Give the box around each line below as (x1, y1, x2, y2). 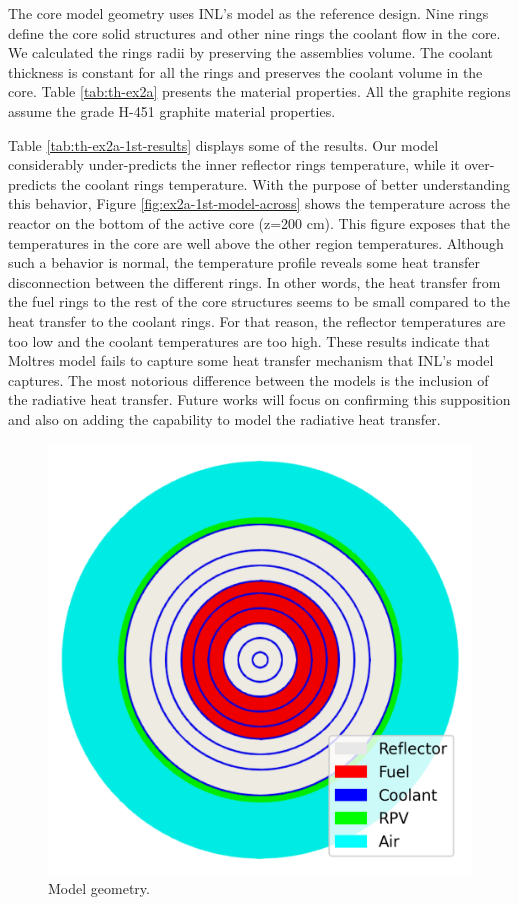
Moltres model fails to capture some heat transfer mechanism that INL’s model (8, 350, 494, 371)
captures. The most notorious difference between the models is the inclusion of (8, 369, 489, 390)
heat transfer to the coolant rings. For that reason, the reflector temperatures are (8, 310, 506, 331)
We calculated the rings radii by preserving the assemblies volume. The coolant (8, 42, 494, 63)
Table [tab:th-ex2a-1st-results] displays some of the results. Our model (8, 134, 439, 155)
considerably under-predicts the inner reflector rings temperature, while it (8, 154, 460, 175)
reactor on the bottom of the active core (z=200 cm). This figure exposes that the (8, 212, 510, 233)
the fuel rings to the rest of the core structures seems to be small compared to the (8, 291, 510, 312)
